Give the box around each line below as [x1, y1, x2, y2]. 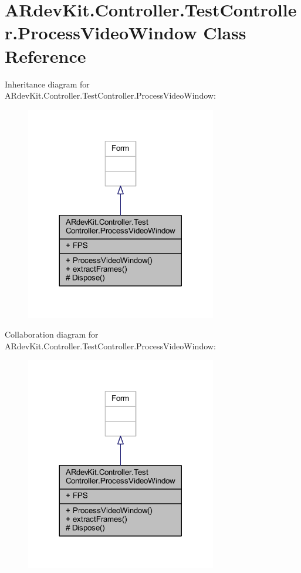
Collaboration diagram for [5, 328, 99, 341]
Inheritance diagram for [5, 77, 90, 90]
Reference [5, 43, 86, 68]
